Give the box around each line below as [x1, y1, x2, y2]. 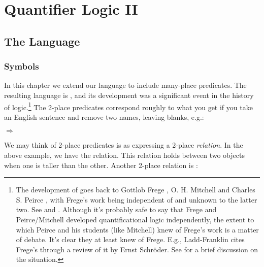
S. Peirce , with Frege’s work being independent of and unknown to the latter [16, 194, 257, 205]
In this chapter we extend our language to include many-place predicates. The [4, 80, 247, 90]
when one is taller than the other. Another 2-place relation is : [4, 159, 198, 170]
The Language [4, 33, 80, 49]
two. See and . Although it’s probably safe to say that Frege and [16, 204, 217, 215]
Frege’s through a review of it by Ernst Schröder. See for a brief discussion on [16, 244, 258, 254]
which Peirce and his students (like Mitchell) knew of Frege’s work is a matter [16, 224, 259, 235]
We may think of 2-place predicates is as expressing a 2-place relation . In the [4, 140, 243, 150]
